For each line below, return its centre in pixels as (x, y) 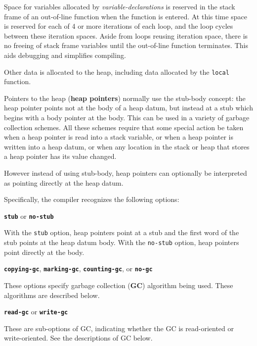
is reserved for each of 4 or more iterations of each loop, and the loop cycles (119, 26)
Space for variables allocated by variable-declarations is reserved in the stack (120, 6)
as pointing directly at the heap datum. (64, 182)
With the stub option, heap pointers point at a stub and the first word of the (122, 232)
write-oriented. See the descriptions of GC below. (78, 338)
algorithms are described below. (52, 295)
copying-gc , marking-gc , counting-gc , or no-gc (78, 269)
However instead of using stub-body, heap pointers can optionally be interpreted (126, 173)
